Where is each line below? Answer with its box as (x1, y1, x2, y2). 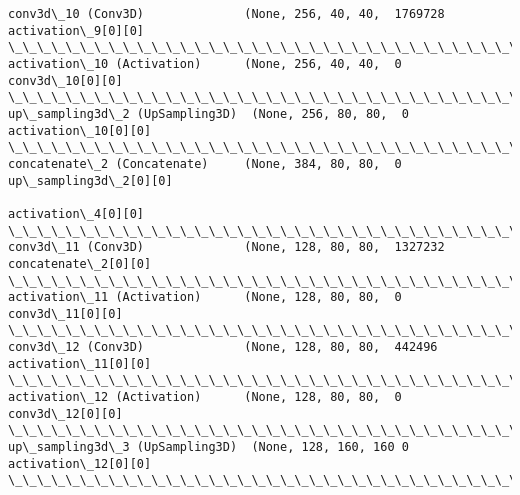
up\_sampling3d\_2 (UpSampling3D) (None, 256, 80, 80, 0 (8, 106, 409, 121)
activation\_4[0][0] (8, 206, 145, 221)
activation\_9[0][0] (8, 23, 145, 38)
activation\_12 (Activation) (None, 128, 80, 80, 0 (8, 390, 402, 405)
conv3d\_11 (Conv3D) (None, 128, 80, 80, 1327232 (8, 240, 445, 255)
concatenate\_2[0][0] (8, 256, 152, 271)
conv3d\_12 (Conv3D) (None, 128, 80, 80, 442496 (8, 340, 438, 355)
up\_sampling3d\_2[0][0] (8, 173, 173, 188)
